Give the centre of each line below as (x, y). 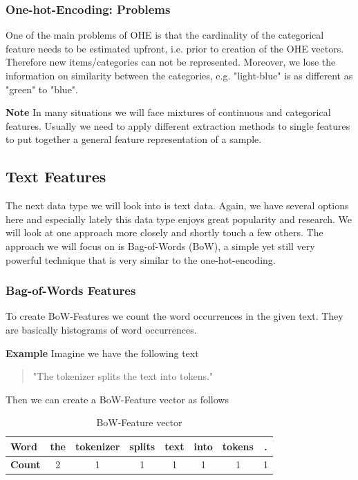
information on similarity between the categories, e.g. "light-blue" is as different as (179, 75)
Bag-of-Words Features (71, 290)
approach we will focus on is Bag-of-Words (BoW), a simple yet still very (160, 246)
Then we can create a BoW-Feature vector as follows (117, 399)
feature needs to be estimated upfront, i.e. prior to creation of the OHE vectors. (175, 48)
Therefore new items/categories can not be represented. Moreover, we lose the (171, 62)
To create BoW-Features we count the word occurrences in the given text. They (175, 316)
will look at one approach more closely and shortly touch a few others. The (164, 232)
